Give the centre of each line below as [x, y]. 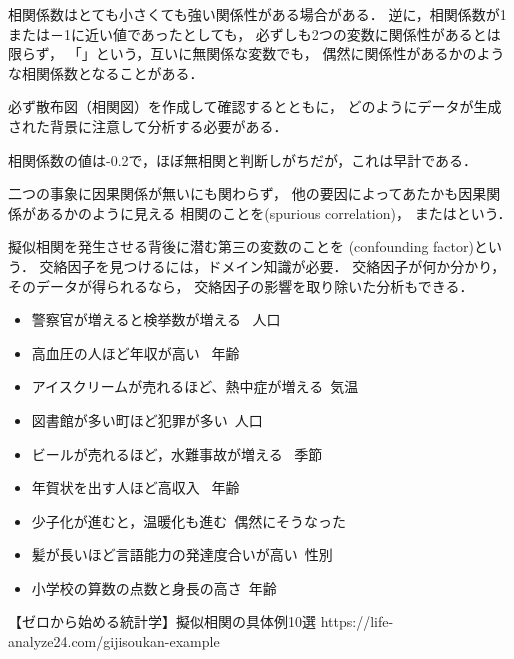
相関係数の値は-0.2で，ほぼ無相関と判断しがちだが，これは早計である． [243, 159]
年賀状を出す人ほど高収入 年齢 [135, 487]
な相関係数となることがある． [106, 72]
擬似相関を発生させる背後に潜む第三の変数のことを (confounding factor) [241, 246]
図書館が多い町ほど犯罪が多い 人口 [147, 419]
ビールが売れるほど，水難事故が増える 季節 [177, 453]
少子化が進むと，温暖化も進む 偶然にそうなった [188, 520]
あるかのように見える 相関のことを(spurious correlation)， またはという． [273, 212]
